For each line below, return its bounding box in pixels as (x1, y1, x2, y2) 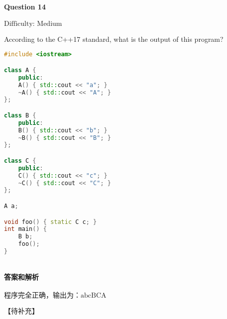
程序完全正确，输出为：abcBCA (4, 292, 107, 299)
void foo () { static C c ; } (4, 218, 97, 225)
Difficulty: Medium (4, 20, 62, 27)
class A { (4, 66, 36, 74)
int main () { (4, 225, 47, 233)
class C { (4, 157, 36, 164)
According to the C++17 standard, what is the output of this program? (4, 33, 224, 44)
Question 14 (4, 1, 46, 11)
